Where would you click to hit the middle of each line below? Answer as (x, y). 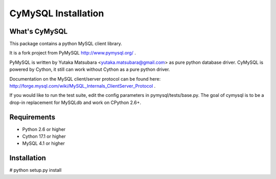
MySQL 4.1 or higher (43, 143)
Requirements (32, 117)
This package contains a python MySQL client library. (66, 44)
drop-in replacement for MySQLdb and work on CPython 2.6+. (75, 103)
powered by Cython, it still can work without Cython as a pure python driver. (90, 69)
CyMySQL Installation (57, 13)
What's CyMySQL (39, 31)
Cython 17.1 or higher (44, 136)
